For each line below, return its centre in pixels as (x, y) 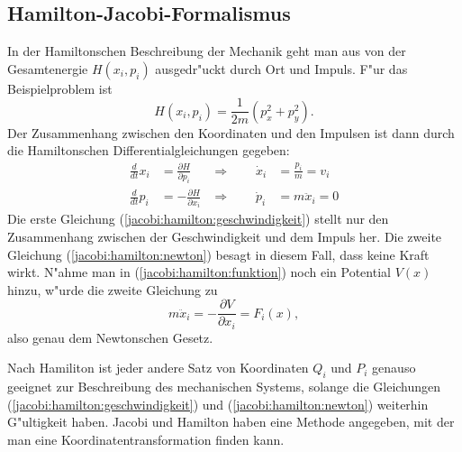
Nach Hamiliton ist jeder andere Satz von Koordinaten (158, 368)
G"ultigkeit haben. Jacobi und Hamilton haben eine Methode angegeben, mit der (231, 422)
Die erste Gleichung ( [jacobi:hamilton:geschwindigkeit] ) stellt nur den (198, 219)
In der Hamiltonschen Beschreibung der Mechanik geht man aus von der (207, 51)
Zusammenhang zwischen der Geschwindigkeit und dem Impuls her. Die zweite (225, 236)
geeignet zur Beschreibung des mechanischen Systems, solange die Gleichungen (224, 387)
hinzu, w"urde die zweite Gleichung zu (113, 289)
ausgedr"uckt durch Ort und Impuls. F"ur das (281, 68)
